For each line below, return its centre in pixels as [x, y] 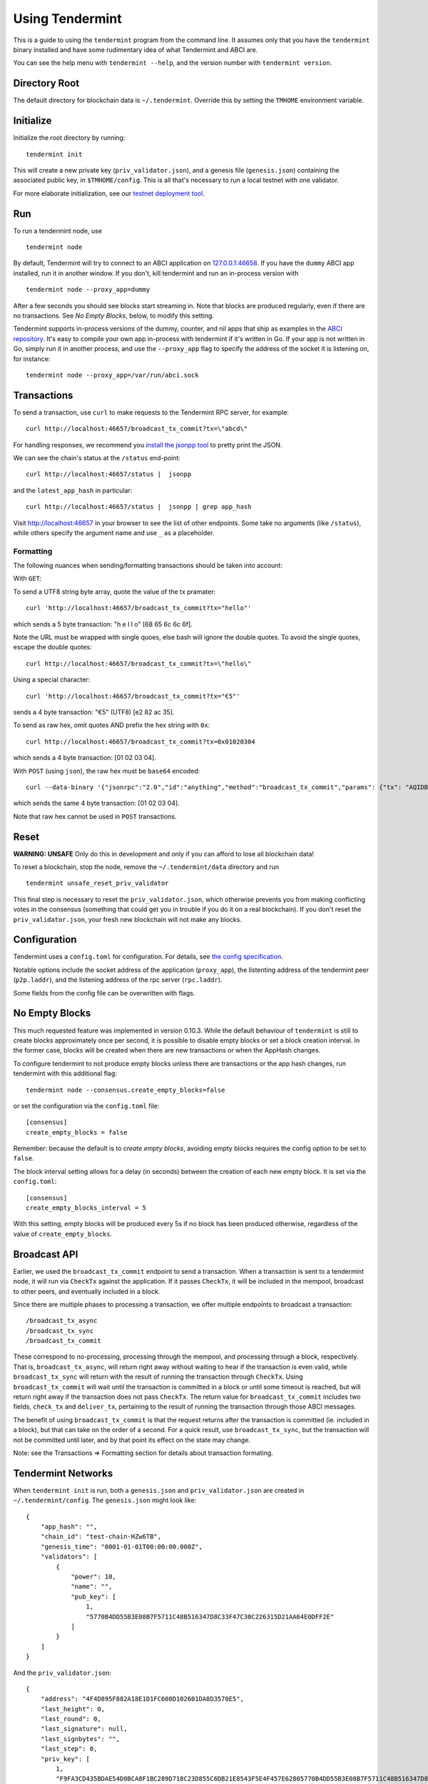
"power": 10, [94, 1577]
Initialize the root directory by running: [69, 138]
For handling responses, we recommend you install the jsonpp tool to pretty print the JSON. [148, 445]
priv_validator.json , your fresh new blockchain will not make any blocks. [128, 919]
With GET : [27, 579]
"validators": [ [69, 1557]
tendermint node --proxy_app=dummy [88, 290]
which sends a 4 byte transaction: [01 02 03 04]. [85, 758]
